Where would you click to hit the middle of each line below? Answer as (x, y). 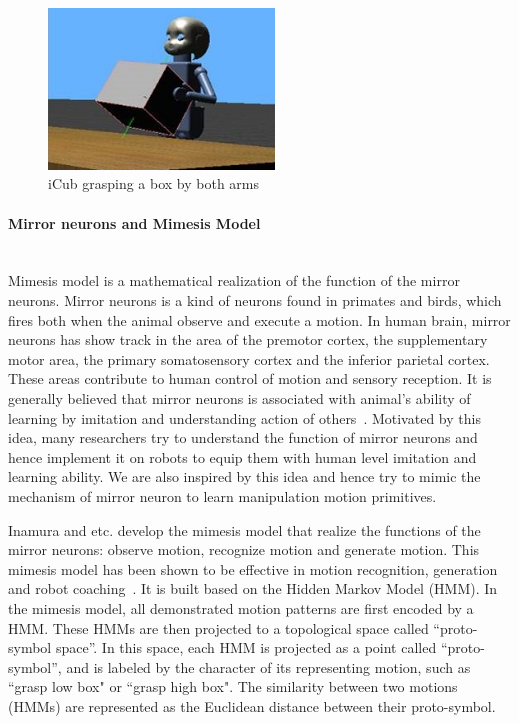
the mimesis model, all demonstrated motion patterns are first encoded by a (241, 607)
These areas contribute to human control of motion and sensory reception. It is (250, 378)
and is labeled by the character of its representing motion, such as (268, 666)
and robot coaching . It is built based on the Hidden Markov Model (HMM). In (253, 588)
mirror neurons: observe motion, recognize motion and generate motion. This (244, 549)
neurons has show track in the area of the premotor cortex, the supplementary (248, 339)
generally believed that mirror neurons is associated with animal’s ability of (239, 397)
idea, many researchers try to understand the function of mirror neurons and (243, 437)
